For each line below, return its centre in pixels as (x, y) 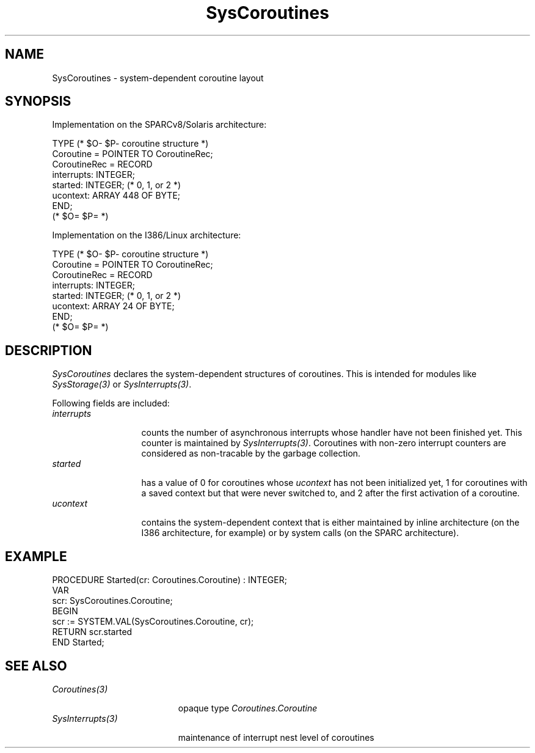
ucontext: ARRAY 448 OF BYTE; (116, 196)
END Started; (78, 642)
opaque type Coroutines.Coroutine (248, 708)
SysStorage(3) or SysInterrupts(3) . (122, 384)
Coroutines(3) (80, 689)
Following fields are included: (111, 403)
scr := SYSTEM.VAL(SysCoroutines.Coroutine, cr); (153, 622)
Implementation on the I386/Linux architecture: (147, 235)
